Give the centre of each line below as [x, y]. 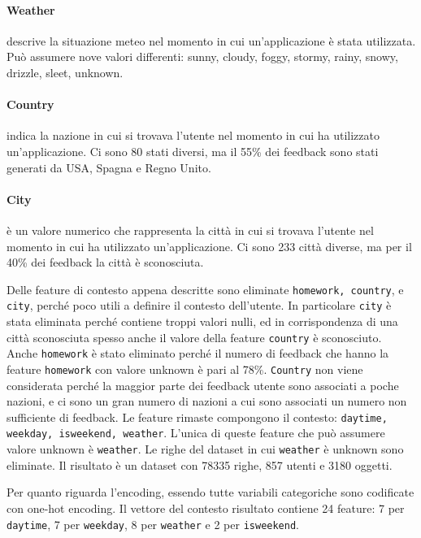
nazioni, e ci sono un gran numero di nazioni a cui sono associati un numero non [207, 401]
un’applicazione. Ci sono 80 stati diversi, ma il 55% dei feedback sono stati [193, 151]
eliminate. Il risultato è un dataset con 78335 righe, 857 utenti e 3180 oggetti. [200, 464]
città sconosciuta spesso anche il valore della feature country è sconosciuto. [194, 337]
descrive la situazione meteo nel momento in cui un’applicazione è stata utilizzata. [211, 40]
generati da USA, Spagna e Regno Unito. [109, 167]
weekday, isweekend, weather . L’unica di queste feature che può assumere [196, 433]
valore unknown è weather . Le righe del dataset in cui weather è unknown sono [205, 449]
